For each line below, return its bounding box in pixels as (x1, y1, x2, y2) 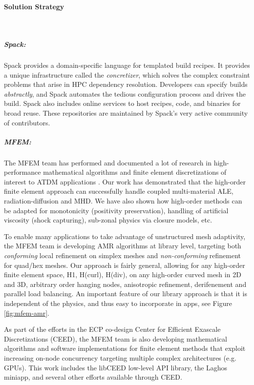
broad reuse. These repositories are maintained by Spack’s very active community (4, 107, 248, 118)
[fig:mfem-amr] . (4, 307, 50, 318)
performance (4, 167, 41, 177)
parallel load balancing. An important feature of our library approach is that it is (4, 288, 247, 299)
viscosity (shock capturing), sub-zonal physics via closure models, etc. (4, 215, 212, 225)
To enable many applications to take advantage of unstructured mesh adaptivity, (4, 231, 246, 241)
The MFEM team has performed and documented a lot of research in (4, 157, 212, 167)
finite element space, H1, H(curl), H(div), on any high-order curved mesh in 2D (4, 269, 241, 280)
